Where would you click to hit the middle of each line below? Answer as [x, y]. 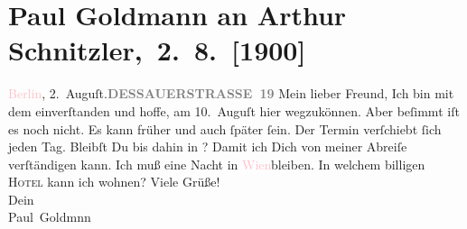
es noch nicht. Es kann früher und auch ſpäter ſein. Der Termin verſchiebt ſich [225, 128]
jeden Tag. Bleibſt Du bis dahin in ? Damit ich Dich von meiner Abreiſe [208, 147]
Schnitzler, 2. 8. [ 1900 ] [157, 50]
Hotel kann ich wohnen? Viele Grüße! [114, 182]
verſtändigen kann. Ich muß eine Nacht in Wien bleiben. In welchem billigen [217, 164]
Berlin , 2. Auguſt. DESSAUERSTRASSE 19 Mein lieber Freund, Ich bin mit [231, 93]
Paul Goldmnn [50, 217]
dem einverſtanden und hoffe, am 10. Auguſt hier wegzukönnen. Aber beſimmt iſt [234, 110]
